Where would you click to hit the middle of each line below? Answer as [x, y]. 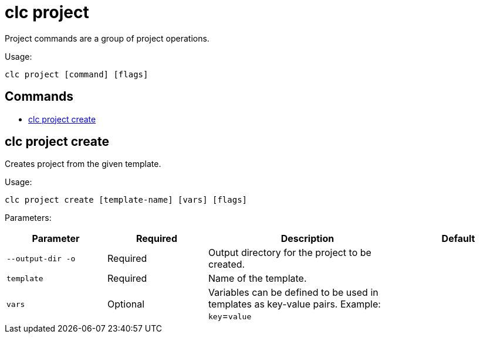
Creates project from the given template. [83, 164]
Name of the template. [258, 279]
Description [307, 239]
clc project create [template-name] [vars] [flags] [126, 200]
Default [458, 239]
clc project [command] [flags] [77, 74]
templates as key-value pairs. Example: [295, 304]
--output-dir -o [41, 258]
